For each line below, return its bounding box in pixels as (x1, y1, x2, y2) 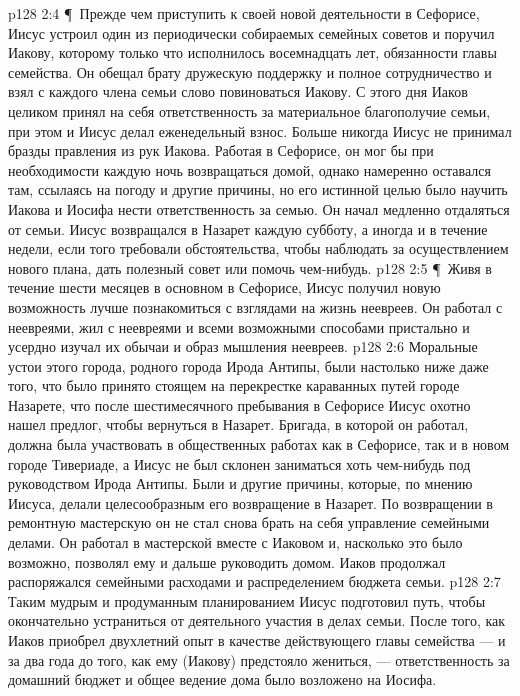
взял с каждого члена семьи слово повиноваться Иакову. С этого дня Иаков (8, 81, 468, 102)
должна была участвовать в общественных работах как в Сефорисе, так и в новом (8, 434, 510, 455)
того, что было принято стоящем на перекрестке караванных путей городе (8, 375, 460, 396)
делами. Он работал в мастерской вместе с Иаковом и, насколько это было (8, 532, 463, 553)
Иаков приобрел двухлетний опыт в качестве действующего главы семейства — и (8, 630, 506, 650)
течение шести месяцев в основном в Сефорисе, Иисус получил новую (8, 277, 441, 298)
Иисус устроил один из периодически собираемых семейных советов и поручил (8, 22, 495, 43)
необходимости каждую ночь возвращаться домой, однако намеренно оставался (8, 159, 491, 180)
